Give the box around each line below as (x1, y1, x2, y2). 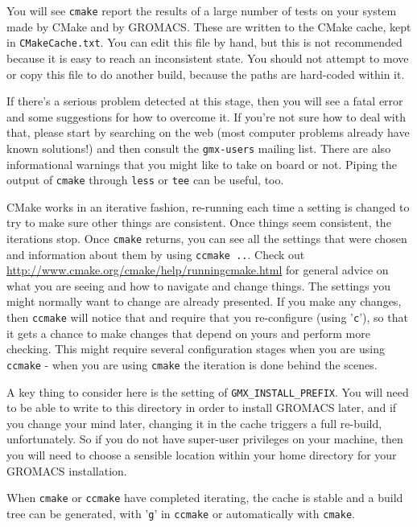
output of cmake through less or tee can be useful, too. (6, 171, 284, 188)
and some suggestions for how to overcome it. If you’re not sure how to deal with (6, 108, 406, 125)
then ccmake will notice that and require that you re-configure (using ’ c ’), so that (6, 309, 408, 326)
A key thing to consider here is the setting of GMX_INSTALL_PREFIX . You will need (6, 383, 409, 400)
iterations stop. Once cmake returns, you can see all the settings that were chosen (6, 229, 407, 246)
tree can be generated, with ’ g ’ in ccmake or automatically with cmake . (6, 504, 355, 521)
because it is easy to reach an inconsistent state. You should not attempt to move (6, 49, 409, 66)
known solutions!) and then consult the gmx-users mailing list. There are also (6, 139, 391, 156)
